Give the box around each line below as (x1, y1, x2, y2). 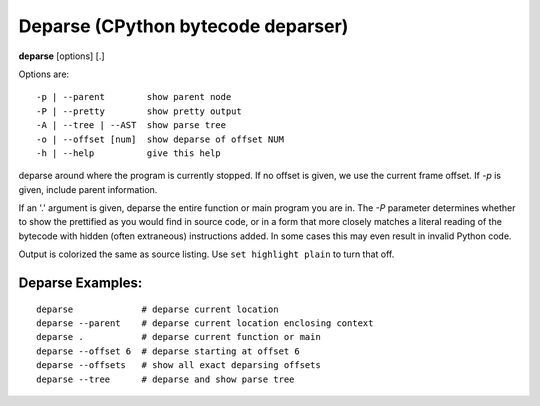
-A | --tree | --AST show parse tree (36, 120, 227, 131)
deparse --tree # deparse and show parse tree (36, 373, 295, 385)
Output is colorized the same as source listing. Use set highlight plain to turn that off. (18, 248, 395, 260)
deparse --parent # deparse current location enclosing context (36, 318, 374, 329)
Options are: (18, 68, 70, 80)
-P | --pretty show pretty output (36, 105, 242, 117)
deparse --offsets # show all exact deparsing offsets (36, 360, 322, 371)
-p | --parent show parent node (36, 91, 232, 103)
